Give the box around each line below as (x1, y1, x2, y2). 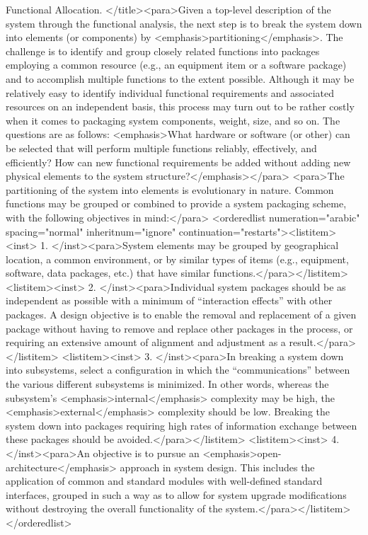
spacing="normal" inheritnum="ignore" (6, 224, 176, 238)
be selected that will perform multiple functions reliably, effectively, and (6, 140, 317, 155)
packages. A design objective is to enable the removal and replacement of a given (6, 307, 357, 322)
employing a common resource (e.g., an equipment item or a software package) (6, 57, 347, 72)
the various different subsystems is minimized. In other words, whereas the (6, 376, 329, 391)
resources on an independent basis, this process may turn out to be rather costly (6, 99, 355, 114)
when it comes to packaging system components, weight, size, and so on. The (6, 113, 340, 127)
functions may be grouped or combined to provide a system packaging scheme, (6, 196, 347, 211)
